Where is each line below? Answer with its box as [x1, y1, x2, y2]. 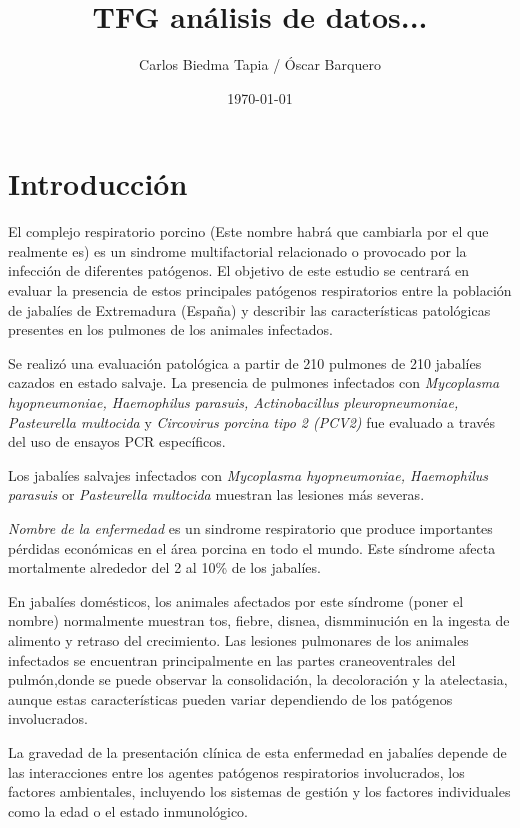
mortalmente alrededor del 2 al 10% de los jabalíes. [8, 557, 321, 578]
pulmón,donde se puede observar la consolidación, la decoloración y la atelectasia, [8, 669, 508, 690]
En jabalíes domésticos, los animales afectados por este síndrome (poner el [8, 590, 464, 611]
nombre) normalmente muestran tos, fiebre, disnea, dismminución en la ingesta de [8, 610, 510, 631]
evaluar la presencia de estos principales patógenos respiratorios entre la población [8, 280, 512, 301]
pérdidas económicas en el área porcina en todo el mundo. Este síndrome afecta [8, 537, 496, 558]
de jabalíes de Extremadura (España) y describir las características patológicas [8, 299, 491, 320]
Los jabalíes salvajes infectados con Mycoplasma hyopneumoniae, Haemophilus [8, 464, 489, 485]
